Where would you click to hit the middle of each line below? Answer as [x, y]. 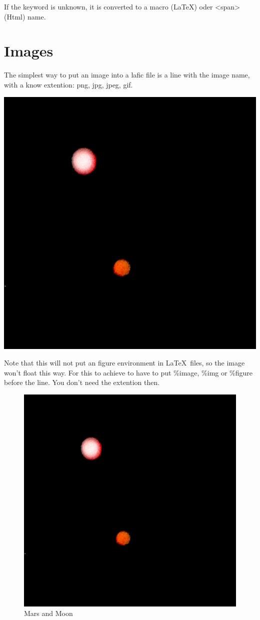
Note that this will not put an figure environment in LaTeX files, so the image [124, 363]
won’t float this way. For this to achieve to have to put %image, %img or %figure [128, 372]
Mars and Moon [48, 613]
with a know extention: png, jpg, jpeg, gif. [68, 84]
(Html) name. [25, 16]
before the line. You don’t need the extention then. [82, 382]
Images [29, 51]
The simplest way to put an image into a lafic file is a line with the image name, [127, 75]
